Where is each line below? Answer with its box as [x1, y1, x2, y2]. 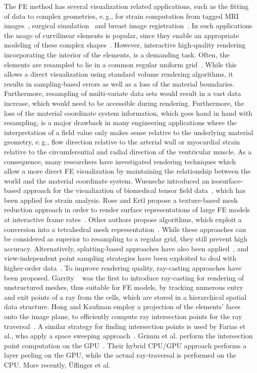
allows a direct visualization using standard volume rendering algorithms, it [4, 69, 233, 79]
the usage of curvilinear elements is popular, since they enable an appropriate [4, 30, 239, 40]
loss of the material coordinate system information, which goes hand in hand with [4, 107, 253, 118]
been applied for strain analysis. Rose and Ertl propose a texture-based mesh [4, 194, 238, 205]
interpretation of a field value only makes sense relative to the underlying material [4, 127, 254, 137]
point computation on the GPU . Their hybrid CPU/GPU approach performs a [4, 340, 247, 350]
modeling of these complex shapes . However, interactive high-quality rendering [4, 40, 246, 50]
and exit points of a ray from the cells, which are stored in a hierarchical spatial [4, 291, 247, 302]
